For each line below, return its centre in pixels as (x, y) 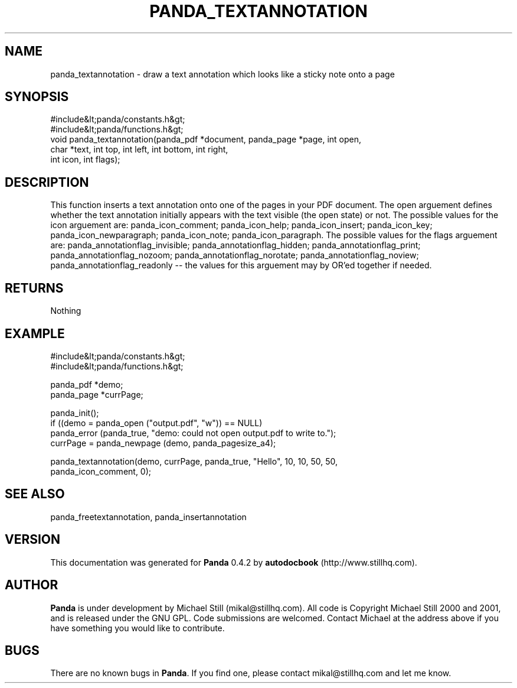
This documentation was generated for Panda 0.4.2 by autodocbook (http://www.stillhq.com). (234, 562)
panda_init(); (75, 413)
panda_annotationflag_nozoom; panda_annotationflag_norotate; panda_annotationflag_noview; (235, 255)
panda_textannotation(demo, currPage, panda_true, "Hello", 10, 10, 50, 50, (194, 461)
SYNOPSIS (37, 97)
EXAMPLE (35, 333)
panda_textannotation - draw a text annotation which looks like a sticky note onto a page (222, 74)
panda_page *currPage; (97, 394)
